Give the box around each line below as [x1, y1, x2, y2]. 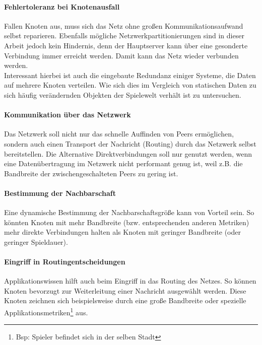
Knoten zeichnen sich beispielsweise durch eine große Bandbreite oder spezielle [4, 295, 246, 306]
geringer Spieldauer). [4, 236, 68, 247]
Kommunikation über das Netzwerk [4, 109, 131, 120]
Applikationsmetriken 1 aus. [4, 306, 88, 317]
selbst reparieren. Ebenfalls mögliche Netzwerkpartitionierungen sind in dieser [4, 30, 244, 41]
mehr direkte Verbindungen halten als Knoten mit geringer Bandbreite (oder [4, 227, 241, 237]
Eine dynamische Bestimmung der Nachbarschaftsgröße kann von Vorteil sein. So [4, 207, 254, 218]
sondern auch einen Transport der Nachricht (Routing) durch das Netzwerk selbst [4, 138, 256, 149]
